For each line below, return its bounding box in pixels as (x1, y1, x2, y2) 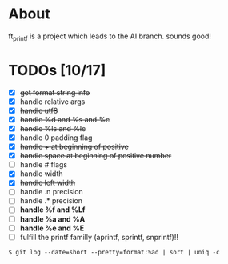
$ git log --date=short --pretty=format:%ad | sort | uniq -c (8, 248, 220, 256)
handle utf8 (19, 106, 58, 115)
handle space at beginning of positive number (19, 151, 172, 161)
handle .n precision (19, 187, 84, 197)
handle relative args (19, 97, 86, 106)
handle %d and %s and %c (19, 114, 110, 124)
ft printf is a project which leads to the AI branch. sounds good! (8, 31, 212, 42)
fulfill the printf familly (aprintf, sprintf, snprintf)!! (19, 232, 178, 242)
